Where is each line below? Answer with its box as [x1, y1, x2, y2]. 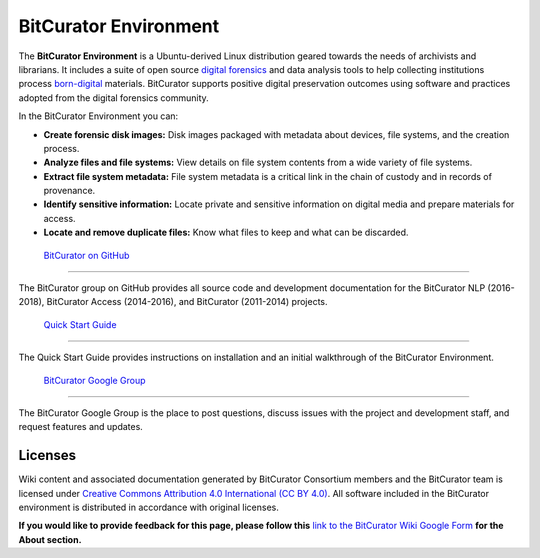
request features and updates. [18, 421, 144, 433]
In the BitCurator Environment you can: [18, 110, 179, 122]
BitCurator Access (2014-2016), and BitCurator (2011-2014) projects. [46, 296, 329, 308]
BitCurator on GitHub [43, 249, 130, 261]
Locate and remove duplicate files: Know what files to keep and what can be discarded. [43, 226, 409, 239]
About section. [18, 533, 82, 545]
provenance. [43, 185, 96, 197]
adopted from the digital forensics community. [18, 91, 209, 104]
